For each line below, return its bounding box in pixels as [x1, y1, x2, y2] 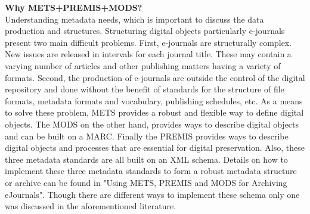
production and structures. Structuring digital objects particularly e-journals [5, 24, 285, 37]
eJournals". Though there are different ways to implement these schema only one [5, 188, 300, 200]
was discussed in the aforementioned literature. [5, 200, 176, 212]
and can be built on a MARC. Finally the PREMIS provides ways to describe [5, 129, 289, 142]
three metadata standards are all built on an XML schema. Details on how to [5, 153, 288, 165]
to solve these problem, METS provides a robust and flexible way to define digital [5, 106, 304, 119]
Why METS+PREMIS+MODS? [5, 1, 142, 13]
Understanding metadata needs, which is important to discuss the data [5, 13, 264, 25]
